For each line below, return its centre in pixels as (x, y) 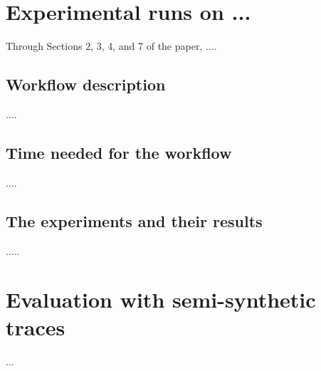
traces (36, 327)
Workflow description (86, 84)
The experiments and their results (134, 220)
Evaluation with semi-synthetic (161, 299)
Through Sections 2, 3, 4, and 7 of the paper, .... (111, 46)
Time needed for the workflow (119, 152)
